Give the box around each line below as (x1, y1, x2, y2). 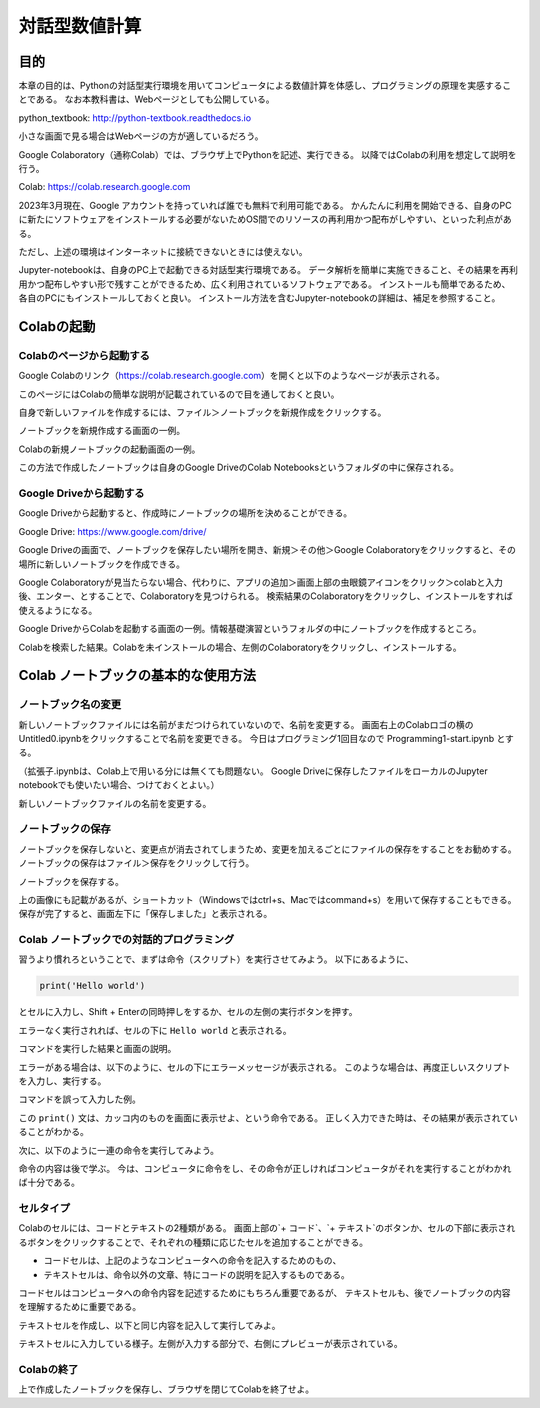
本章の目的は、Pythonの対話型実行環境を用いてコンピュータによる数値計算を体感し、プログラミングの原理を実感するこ (18, 80, 512, 92)
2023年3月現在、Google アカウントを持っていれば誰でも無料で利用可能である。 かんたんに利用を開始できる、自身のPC (18, 199, 512, 211)
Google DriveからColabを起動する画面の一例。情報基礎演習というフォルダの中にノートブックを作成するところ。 (18, 623, 482, 635)
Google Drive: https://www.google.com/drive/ (18, 525, 207, 537)
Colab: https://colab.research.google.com (18, 181, 191, 193)
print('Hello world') (39, 980, 146, 992)
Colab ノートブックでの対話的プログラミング (18, 933, 235, 947)
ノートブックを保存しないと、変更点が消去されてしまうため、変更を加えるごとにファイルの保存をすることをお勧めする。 (18, 843, 517, 855)
